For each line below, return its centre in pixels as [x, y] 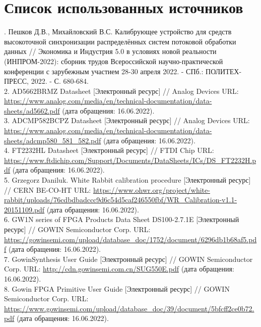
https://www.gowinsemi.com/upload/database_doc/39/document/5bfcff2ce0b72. [129, 308]
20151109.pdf [24, 209]
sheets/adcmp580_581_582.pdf [53, 140]
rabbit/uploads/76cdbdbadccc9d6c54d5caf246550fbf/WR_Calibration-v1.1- [121, 200]
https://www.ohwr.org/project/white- [151, 189]
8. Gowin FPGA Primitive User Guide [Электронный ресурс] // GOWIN [117, 288]
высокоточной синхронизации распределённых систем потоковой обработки [120, 41]
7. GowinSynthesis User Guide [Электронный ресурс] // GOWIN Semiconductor [128, 259]
